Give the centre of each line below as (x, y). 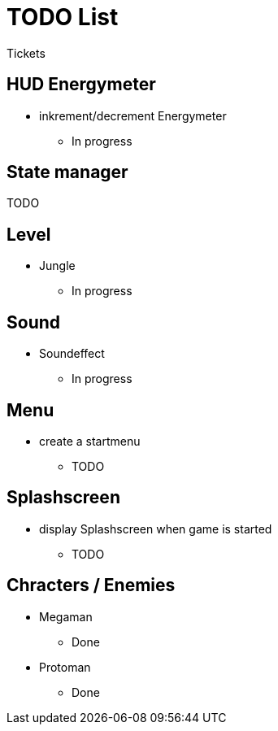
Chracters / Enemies (91, 585)
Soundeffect (72, 354)
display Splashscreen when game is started (156, 529)
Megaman (66, 616)
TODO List (63, 17)
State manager (67, 172)
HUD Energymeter (81, 85)
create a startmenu (90, 441)
